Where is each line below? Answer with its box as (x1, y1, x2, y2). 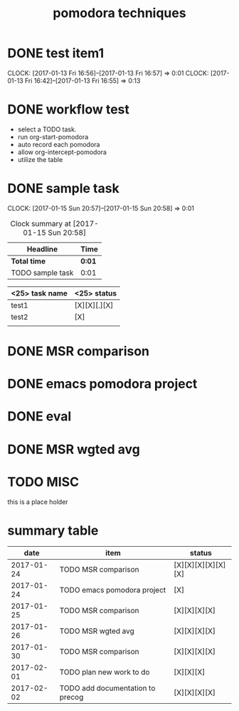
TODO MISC (7, 473, 80, 490)
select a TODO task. (17, 125, 77, 133)
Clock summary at (10, 218, 71, 228)
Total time (11, 256, 46, 266)
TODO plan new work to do (59, 667, 150, 677)
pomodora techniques (53, 5, 186, 21)
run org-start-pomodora (17, 132, 89, 141)
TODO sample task (11, 268, 74, 278)
